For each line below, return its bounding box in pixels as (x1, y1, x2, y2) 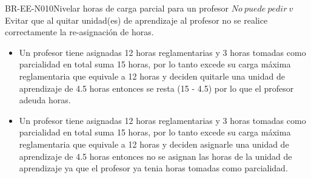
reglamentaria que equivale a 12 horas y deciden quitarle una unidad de (19, 69, 285, 82)
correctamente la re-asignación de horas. (5, 26, 154, 38)
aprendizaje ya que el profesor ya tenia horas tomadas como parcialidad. (19, 162, 288, 174)
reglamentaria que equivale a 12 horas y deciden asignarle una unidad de (19, 137, 289, 150)
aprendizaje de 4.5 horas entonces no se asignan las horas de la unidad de (19, 149, 292, 162)
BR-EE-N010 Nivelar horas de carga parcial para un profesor (5, 2, 229, 14)
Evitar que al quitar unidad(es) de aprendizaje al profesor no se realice (5, 13, 268, 26)
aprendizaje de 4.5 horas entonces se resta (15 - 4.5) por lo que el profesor (19, 81, 294, 94)
